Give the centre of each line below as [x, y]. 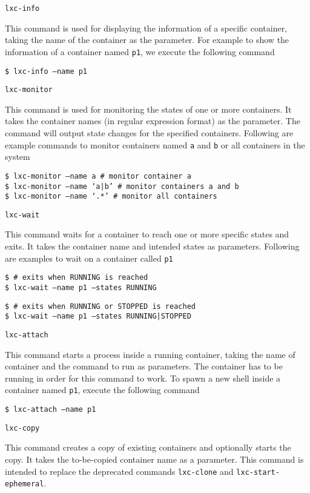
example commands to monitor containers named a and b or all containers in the [155, 144]
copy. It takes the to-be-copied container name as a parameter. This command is [154, 459]
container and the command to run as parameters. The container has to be [144, 366]
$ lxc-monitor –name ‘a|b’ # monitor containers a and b [122, 186]
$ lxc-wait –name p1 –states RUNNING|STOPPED [98, 316]
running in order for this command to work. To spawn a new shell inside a [143, 378]
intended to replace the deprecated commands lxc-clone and [119, 471]
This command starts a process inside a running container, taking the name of [150, 354]
